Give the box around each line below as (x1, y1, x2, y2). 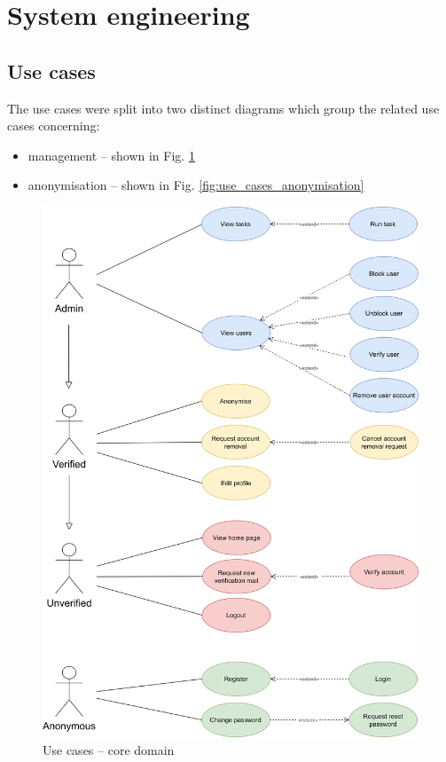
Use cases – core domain (43, 740, 175, 758)
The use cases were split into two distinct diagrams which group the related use (7, 98, 440, 117)
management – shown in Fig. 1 (27, 145, 195, 164)
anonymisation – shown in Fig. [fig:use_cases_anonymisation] (27, 176, 364, 194)
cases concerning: (7, 116, 100, 135)
